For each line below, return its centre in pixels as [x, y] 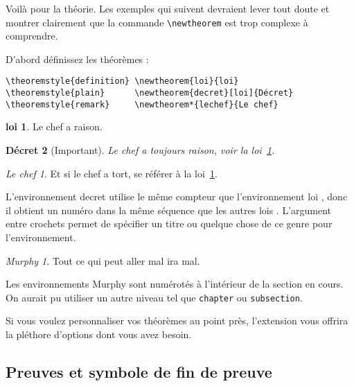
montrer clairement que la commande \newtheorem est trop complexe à [157, 22]
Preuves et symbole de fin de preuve [139, 371]
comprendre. [32, 36]
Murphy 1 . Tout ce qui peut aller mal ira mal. [103, 260]
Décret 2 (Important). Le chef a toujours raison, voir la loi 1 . [140, 150]
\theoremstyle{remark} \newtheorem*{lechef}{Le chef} [142, 104]
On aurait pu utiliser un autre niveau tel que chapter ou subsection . [154, 297]
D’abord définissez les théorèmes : [77, 59]
